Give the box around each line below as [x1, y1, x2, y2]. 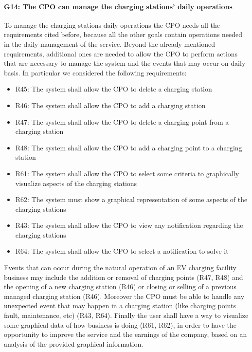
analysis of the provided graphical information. [4, 338, 144, 349]
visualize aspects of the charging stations [15, 178, 137, 188]
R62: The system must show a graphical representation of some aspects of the [15, 194, 248, 204]
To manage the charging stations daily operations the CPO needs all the [4, 19, 220, 30]
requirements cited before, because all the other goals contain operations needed [4, 29, 243, 39]
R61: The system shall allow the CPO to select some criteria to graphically [15, 168, 239, 178]
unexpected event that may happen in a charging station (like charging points [4, 300, 236, 311]
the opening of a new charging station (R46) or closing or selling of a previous [4, 281, 236, 292]
